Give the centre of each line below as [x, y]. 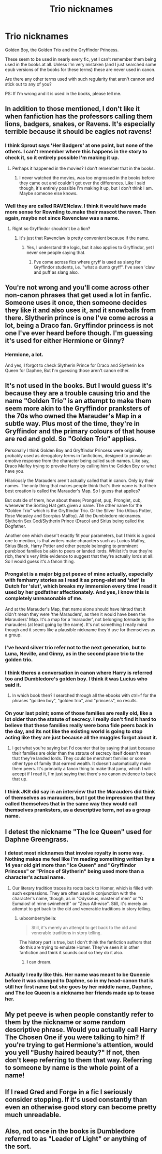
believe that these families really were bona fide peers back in [79, 725]
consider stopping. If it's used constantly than [76, 1099]
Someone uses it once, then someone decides [76, 303]
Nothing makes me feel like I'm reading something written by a [80, 859]
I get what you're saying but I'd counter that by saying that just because [83, 748]
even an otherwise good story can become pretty [81, 1107]
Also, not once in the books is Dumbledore [70, 1131]
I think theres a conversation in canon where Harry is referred [79, 673]
